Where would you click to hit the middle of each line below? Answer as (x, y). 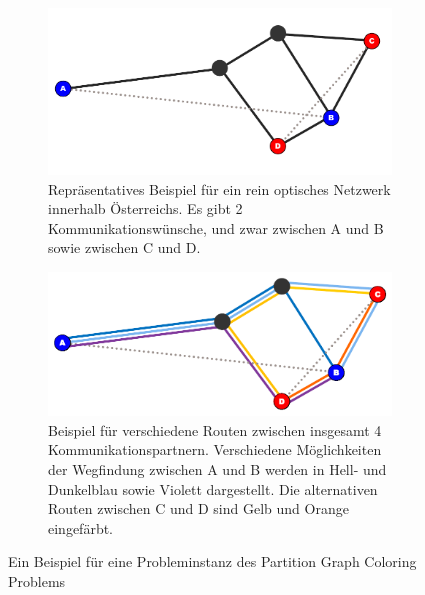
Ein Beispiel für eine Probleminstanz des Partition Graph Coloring (212, 561)
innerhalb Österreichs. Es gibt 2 (145, 208)
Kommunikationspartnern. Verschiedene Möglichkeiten (215, 449)
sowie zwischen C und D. (124, 247)
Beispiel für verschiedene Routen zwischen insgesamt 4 (215, 429)
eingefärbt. (81, 527)
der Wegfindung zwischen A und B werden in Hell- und (217, 468)
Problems (37, 580)
